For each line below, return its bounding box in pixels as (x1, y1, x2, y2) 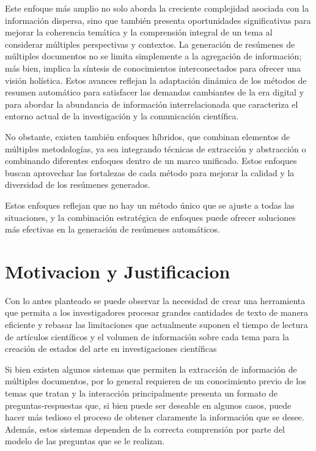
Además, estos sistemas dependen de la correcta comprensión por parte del (5, 422, 285, 435)
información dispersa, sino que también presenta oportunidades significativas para (5, 13, 311, 26)
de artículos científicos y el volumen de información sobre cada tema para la (5, 330, 290, 343)
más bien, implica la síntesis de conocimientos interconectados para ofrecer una (5, 61, 301, 74)
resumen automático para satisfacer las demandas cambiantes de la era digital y (5, 86, 304, 99)
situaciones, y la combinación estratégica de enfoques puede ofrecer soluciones (5, 211, 296, 223)
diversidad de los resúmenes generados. (5, 178, 150, 191)
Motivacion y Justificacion (5, 258, 230, 283)
